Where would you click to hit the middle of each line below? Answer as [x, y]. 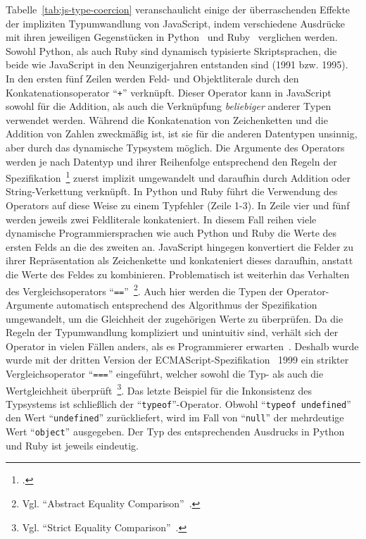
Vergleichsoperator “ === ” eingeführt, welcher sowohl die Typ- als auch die [165, 373]
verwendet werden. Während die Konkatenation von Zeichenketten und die [167, 119]
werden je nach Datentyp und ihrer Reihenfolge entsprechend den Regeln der [171, 161]
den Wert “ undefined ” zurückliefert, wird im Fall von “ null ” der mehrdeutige [175, 417]
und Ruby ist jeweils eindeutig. [72, 445]
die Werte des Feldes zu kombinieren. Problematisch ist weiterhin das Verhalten [178, 274]
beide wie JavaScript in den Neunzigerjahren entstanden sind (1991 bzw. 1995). [177, 64]
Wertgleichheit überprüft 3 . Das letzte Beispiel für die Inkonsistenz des [159, 389]
